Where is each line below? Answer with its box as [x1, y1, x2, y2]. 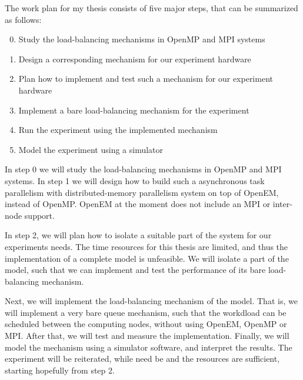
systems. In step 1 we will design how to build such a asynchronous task [5, 174, 265, 186]
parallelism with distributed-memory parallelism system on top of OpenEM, [5, 186, 279, 198]
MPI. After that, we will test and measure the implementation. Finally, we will [5, 329, 289, 342]
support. [24, 209, 55, 221]
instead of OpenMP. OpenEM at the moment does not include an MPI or [5, 198, 271, 210]
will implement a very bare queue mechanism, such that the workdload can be [5, 306, 287, 318]
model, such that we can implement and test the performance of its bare [5, 264, 266, 276]
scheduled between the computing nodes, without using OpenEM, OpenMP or [5, 318, 287, 330]
